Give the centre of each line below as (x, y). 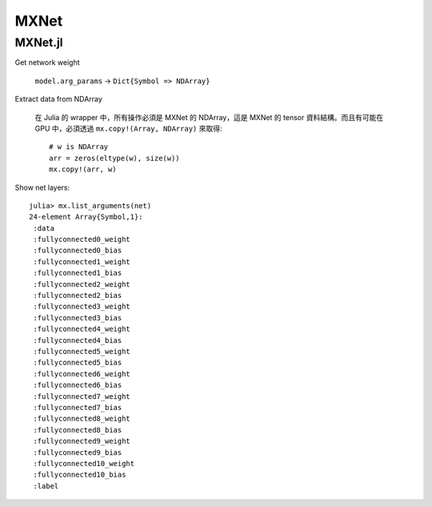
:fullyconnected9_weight (82, 441)
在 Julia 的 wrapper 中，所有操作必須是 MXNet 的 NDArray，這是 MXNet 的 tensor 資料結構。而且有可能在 (209, 117)
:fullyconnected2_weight (82, 284)
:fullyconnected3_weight (82, 307)
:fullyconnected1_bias (78, 273)
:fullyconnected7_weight (82, 396)
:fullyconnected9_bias (78, 452)
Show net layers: (42, 187)
